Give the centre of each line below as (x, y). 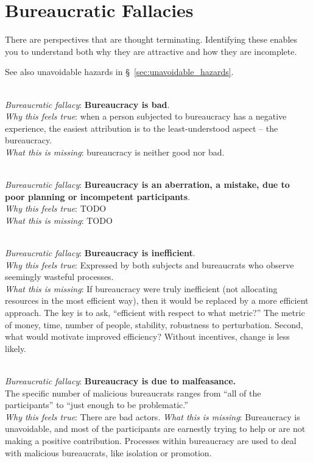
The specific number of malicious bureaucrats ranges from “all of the (133, 393)
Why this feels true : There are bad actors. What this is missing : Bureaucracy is (153, 416)
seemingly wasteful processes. (59, 277)
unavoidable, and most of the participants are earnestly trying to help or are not (155, 429)
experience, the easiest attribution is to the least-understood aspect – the (142, 128)
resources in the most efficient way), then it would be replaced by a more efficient (157, 300)
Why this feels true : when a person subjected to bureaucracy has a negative (146, 116)
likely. (16, 348)
